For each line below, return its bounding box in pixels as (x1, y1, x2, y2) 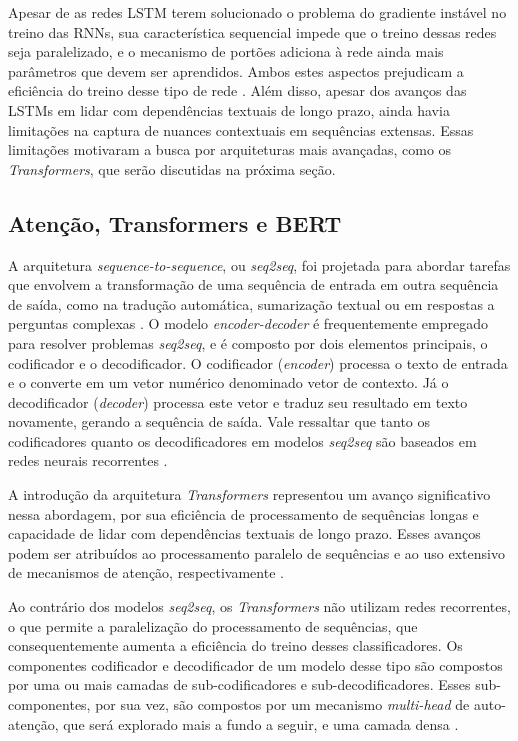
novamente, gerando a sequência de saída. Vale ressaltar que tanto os (8, 411, 431, 432)
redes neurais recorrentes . (8, 450, 168, 471)
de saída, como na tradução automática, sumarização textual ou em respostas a (8, 293, 495, 314)
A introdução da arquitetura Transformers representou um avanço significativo (8, 484, 491, 505)
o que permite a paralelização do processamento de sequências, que (8, 615, 418, 636)
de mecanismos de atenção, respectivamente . (8, 562, 284, 583)
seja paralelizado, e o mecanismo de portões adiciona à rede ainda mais (8, 41, 444, 62)
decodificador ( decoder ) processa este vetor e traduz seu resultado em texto (8, 391, 468, 412)
